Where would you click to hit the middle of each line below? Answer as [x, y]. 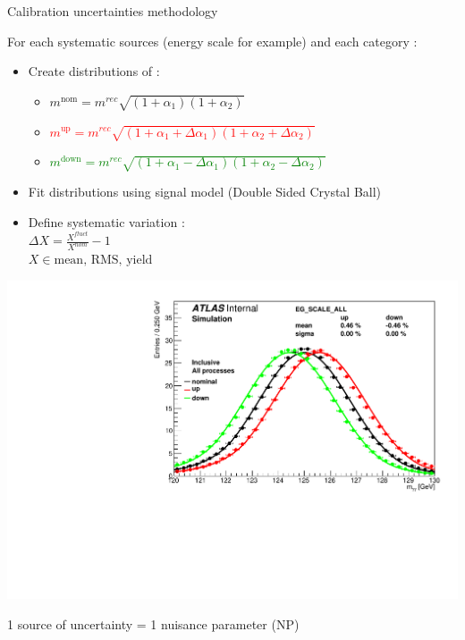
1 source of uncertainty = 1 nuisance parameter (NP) [153, 623]
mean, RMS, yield [103, 261]
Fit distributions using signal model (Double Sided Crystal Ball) [205, 192]
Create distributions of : [94, 71]
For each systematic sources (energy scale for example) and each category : [212, 41]
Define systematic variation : [106, 221]
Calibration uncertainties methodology [113, 11]
